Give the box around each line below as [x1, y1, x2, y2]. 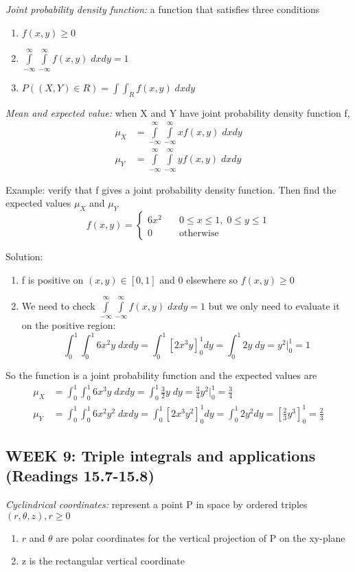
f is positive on [21, 272, 84, 286]
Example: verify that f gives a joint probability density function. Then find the [5, 182, 336, 196]
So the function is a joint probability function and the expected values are [5, 368, 317, 382]
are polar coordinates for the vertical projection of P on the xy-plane [56, 530, 345, 545]
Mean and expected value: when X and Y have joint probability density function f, [5, 105, 350, 119]
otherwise [179, 229, 219, 239]
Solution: [5, 249, 43, 263]
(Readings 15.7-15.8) [5, 465, 154, 486]
